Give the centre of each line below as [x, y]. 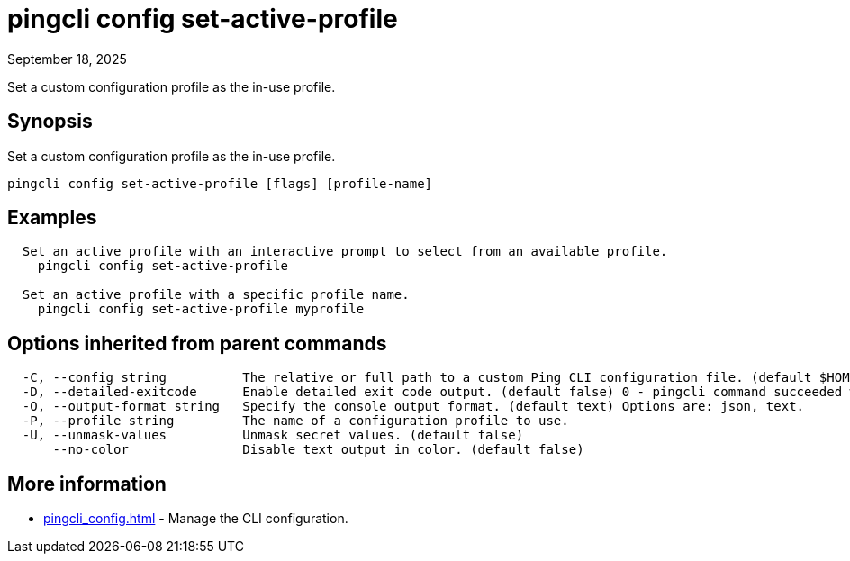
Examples [52, 218]
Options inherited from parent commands [197, 343]
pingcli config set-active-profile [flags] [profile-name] [220, 183]
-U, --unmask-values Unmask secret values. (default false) [273, 435]
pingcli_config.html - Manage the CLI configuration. [196, 519]
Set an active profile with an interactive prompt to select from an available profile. [345, 252]
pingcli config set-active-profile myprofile [201, 309]
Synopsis [50, 122]
